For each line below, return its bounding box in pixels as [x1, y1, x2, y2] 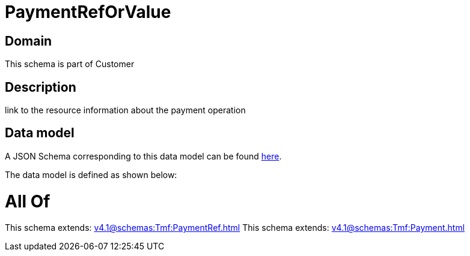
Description [5, 79, 76, 95]
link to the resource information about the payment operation [5, 105, 246, 116]
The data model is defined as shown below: [5, 169, 177, 180]
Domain [5, 33, 52, 49]
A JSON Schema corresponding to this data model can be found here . [5, 150, 282, 161]
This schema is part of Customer [5, 59, 135, 70]
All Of [5, 191, 50, 212]
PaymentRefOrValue [5, 2, 171, 22]
